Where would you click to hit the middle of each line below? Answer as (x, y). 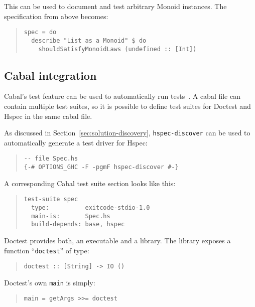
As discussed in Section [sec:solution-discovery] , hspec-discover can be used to (127, 133)
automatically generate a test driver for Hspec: (76, 142)
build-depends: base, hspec (78, 224)
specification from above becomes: (56, 16)
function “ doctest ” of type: (47, 250)
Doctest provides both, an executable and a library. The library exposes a (117, 240)
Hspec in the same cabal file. (48, 116)
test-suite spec (51, 199)
